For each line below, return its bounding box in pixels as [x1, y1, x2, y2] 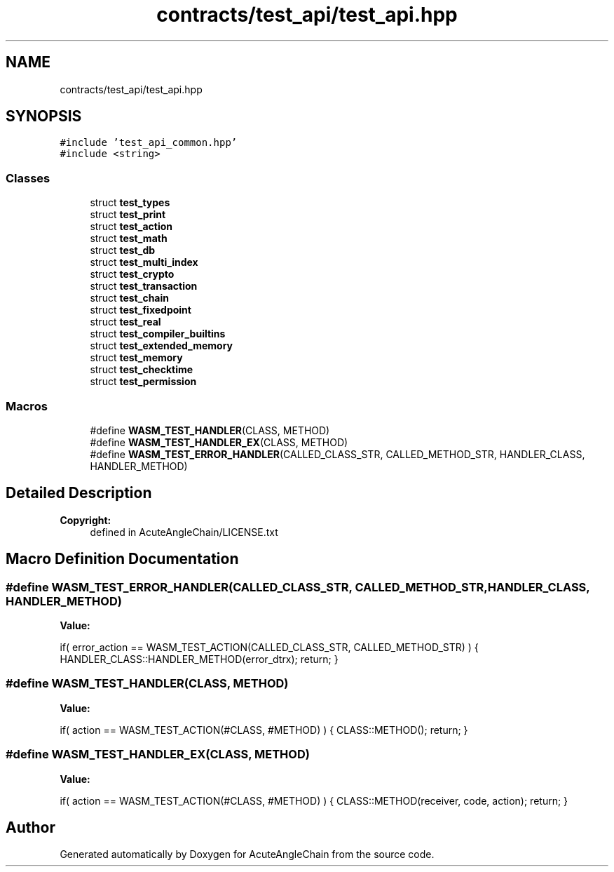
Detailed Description [6, 484, 152, 502]
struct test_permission [90, 375, 197, 388]
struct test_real [90, 316, 161, 328]
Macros [6, 398, 48, 413]
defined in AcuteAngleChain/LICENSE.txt [90, 525, 278, 538]
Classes [6, 170, 50, 185]
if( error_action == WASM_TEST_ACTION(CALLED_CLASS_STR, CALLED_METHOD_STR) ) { [60, 641, 479, 653]
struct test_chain [90, 292, 169, 304]
